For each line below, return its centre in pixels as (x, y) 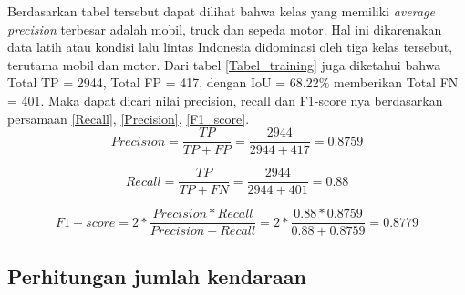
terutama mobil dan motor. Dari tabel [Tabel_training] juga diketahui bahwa (224, 64)
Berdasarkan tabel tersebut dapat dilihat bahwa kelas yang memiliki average (221, 11)
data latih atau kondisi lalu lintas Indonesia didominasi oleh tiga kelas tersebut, (230, 47)
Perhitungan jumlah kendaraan (157, 275)
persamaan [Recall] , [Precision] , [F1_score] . (129, 118)
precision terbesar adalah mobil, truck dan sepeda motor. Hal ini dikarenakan (225, 29)
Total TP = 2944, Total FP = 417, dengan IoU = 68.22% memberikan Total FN (233, 82)
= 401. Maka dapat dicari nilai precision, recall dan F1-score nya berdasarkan (225, 100)
